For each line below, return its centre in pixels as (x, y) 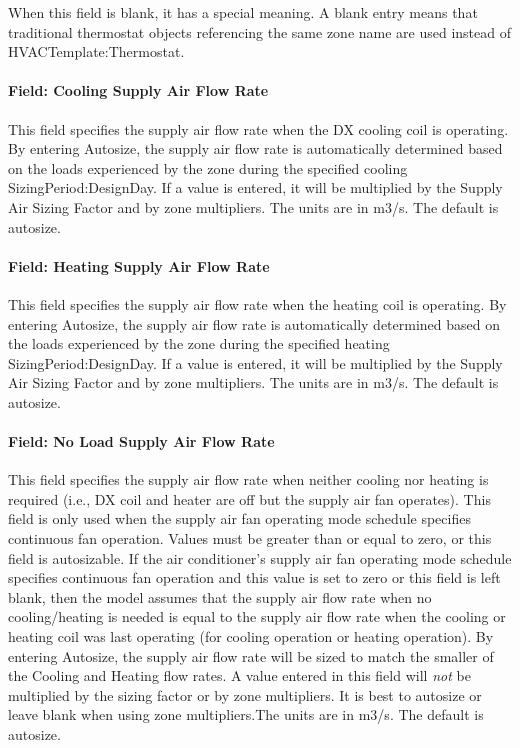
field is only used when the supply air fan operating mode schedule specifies (239, 518)
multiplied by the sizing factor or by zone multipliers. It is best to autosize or (245, 694)
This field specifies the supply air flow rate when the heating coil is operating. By (257, 303)
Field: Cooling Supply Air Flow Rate (138, 90)
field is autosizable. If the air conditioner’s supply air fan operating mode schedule (260, 557)
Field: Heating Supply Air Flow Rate (139, 265)
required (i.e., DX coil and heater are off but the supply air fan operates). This (249, 498)
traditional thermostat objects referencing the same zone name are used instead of (259, 31)
